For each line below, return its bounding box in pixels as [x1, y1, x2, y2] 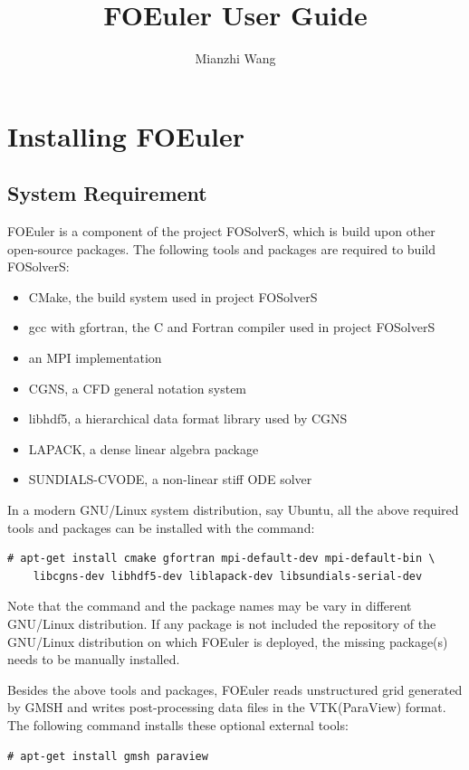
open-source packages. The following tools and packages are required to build [7, 239, 435, 258]
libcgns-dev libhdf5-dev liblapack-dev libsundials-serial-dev [33, 569, 423, 583]
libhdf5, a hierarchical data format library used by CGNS [28, 409, 348, 428]
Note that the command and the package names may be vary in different [7, 596, 412, 615]
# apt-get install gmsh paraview [7, 749, 208, 763]
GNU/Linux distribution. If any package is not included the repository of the [7, 614, 436, 633]
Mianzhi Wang [195, 49, 276, 68]
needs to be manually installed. [7, 650, 180, 669]
